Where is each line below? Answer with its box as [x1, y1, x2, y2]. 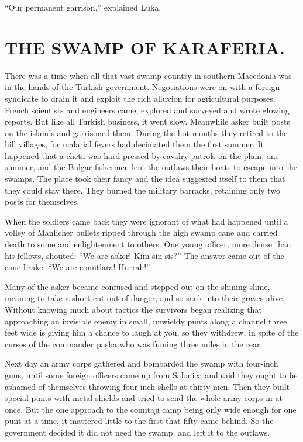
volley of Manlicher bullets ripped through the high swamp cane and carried [5, 226, 278, 239]
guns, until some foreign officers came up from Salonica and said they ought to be [5, 368, 298, 381]
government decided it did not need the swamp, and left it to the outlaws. [5, 426, 270, 438]
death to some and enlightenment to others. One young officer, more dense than [5, 238, 291, 250]
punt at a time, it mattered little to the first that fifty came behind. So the [5, 415, 274, 427]
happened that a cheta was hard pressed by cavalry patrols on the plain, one [5, 149, 279, 161]
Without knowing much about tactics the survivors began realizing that [5, 303, 262, 315]
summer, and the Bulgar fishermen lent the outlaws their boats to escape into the [5, 161, 298, 173]
